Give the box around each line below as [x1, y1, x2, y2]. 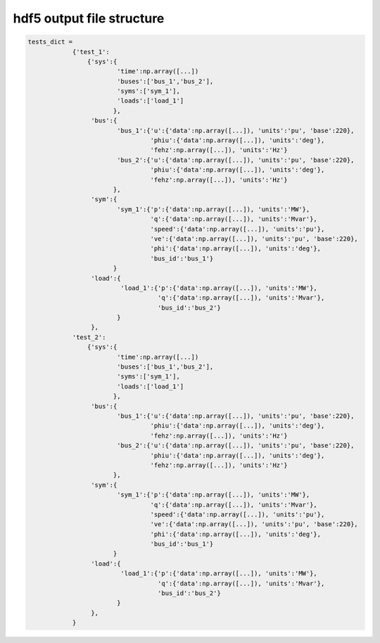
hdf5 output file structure [13, 11, 165, 26]
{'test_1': [72, 48, 110, 56]
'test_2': [72, 333, 106, 341]
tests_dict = [27, 38, 73, 46]
